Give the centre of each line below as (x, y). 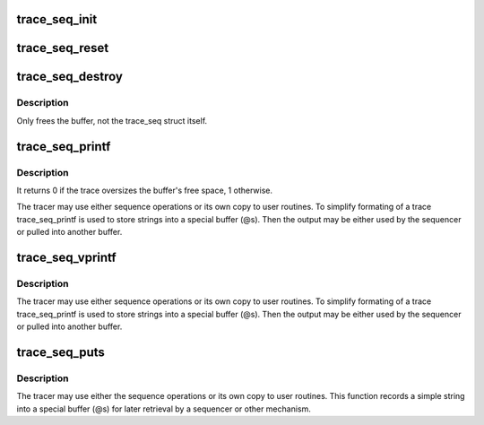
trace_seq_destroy (69, 77)
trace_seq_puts (60, 352)
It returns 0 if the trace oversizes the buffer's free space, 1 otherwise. (145, 190)
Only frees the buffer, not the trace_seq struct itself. (112, 120)
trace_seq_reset (63, 48)
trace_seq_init (57, 19)
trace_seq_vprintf (66, 257)
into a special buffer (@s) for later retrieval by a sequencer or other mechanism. (164, 409)
